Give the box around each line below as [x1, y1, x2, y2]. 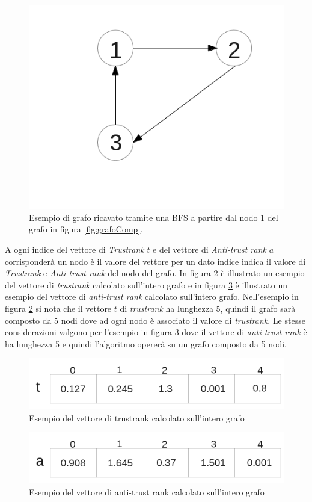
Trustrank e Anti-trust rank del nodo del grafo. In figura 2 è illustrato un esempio [5, 267, 305, 279]
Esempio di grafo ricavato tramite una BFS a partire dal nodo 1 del [29, 211, 278, 223]
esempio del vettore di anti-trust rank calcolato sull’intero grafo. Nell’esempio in [5, 290, 299, 303]
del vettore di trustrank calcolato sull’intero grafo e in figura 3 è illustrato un [5, 278, 288, 291]
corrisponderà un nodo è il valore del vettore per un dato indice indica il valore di [5, 255, 306, 267]
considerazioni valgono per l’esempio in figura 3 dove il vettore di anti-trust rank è [5, 326, 307, 338]
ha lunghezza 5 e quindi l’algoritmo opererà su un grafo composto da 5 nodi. [5, 337, 287, 350]
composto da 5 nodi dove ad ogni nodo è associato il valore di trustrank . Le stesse [5, 314, 305, 326]
